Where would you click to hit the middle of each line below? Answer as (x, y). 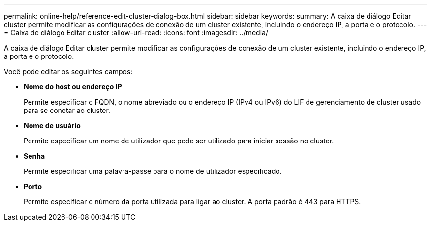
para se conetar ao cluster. (67, 110)
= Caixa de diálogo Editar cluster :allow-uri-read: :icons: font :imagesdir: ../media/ (136, 33)
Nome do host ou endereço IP (73, 87)
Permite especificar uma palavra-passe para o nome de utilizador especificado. (153, 171)
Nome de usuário (52, 126)
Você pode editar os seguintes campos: (68, 71)
